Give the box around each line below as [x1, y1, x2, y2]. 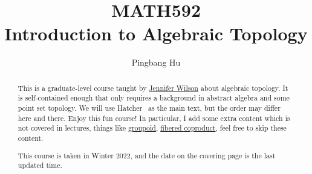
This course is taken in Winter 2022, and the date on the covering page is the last [18, 150, 276, 160]
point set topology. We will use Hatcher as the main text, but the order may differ [18, 103, 281, 113]
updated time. [18, 160, 62, 170]
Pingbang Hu [131, 56, 181, 69]
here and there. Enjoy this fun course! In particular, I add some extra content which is [18, 113, 290, 123]
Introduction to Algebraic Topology [4, 21, 308, 46]
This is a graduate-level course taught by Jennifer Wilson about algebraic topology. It [18, 82, 288, 93]
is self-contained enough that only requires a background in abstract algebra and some [18, 93, 290, 103]
